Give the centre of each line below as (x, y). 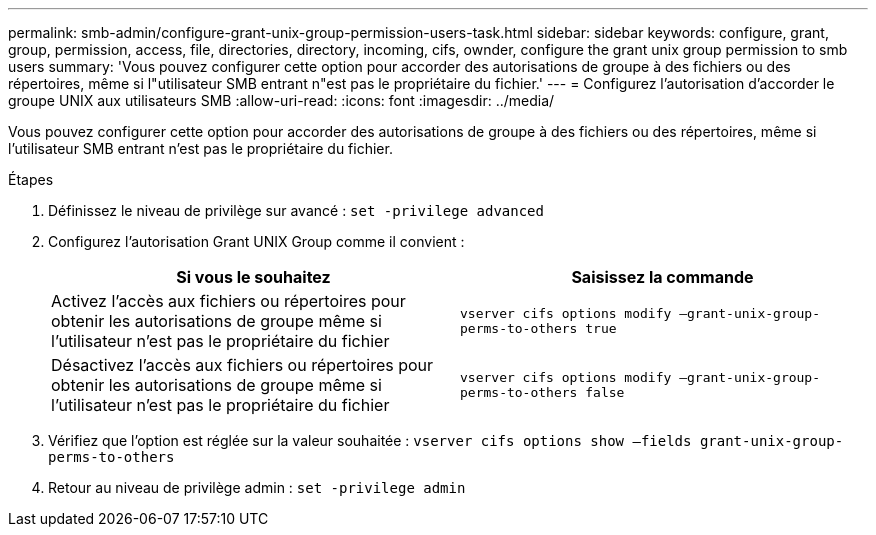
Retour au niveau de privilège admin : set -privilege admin (257, 487)
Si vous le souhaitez (253, 277)
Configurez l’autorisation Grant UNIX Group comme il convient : (256, 241)
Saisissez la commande (662, 277)
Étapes (31, 179)
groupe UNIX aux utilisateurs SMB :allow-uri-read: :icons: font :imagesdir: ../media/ (281, 100)
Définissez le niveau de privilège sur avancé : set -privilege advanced (296, 210)
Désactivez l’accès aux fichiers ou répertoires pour (242, 365)
